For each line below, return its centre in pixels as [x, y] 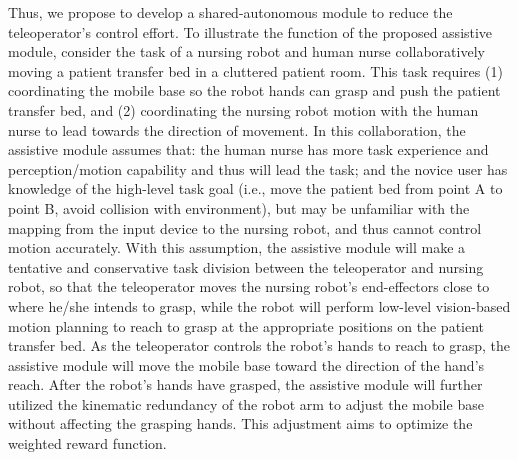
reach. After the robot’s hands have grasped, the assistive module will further [245, 384]
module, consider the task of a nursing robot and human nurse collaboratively [246, 51]
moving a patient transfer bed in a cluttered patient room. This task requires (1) [255, 70]
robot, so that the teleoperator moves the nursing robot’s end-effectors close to [249, 286]
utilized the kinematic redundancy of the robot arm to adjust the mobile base [246, 403]
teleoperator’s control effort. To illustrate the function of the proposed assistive [250, 31]
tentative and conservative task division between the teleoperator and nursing [246, 266]
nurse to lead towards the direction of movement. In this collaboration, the [237, 129]
